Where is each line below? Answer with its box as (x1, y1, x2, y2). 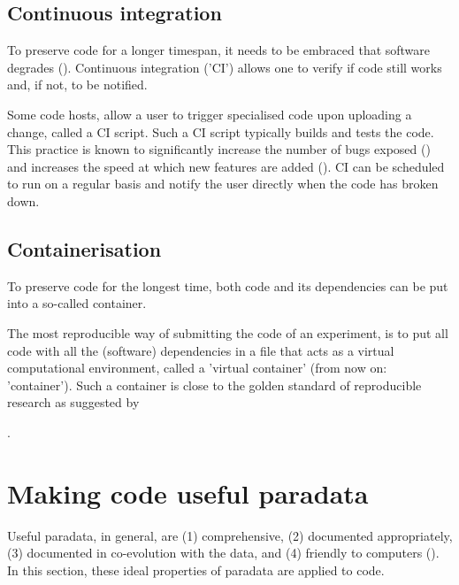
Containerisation (7, 235, 162, 262)
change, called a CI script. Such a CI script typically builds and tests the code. (7, 122, 434, 141)
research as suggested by (7, 393, 140, 412)
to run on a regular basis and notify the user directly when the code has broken (7, 174, 439, 193)
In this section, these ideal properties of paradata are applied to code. (7, 560, 385, 579)
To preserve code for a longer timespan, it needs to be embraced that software (7, 41, 431, 59)
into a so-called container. (7, 294, 147, 312)
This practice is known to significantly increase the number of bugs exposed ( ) (7, 140, 431, 158)
